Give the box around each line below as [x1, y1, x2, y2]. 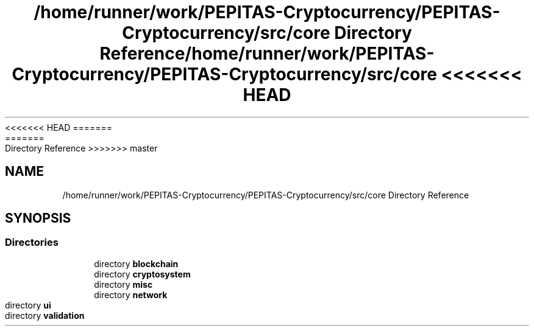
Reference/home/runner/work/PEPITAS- [99, 43, 435, 64]
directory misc [94, 279, 153, 290]
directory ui [5, 299, 51, 310]
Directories [5, 236, 59, 249]
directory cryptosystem [94, 268, 191, 279]
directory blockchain [94, 258, 179, 269]
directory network [94, 289, 168, 300]
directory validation [5, 310, 85, 321]
